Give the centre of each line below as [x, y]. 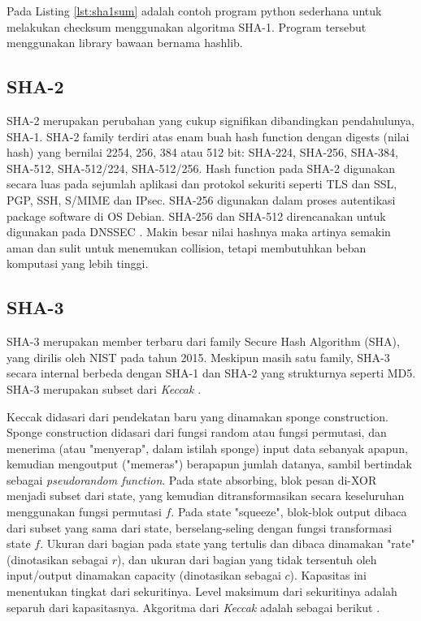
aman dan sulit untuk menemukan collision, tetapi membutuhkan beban [187, 247]
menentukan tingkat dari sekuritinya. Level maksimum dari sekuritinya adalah [202, 591]
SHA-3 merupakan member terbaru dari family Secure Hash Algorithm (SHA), [203, 341]
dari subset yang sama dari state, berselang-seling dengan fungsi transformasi [200, 527]
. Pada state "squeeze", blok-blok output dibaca [289, 512]
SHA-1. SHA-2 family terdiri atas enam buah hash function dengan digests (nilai [208, 136]
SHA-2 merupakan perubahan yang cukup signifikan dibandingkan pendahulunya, [210, 120]
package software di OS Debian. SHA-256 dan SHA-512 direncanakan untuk [196, 216]
